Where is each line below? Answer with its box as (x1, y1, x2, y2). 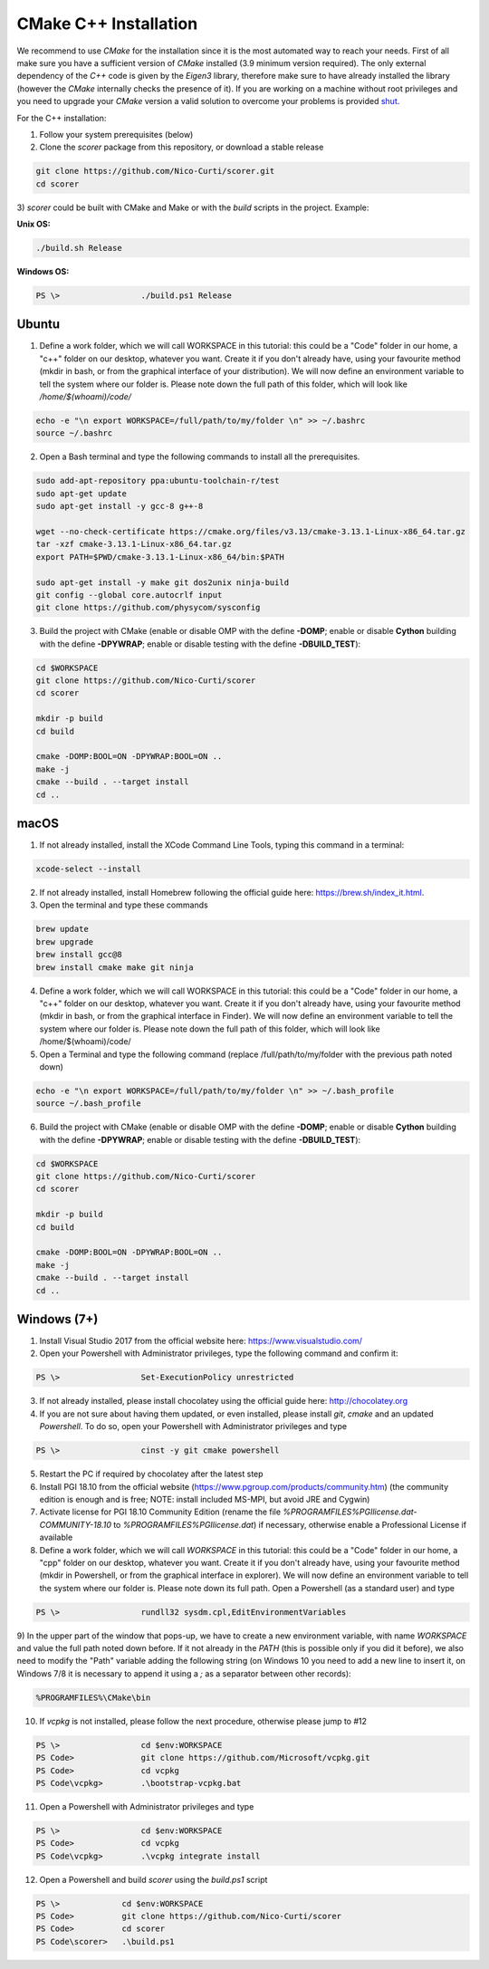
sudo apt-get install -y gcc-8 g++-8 (35, 501, 204, 512)
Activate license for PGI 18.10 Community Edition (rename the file (39, 1506, 281, 1517)
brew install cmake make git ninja (35, 962, 194, 973)
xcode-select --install (35, 864, 142, 874)
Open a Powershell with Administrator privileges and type (39, 1801, 254, 1811)
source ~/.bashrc (35, 428, 113, 438)
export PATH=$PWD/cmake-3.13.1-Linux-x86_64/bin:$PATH (35, 552, 284, 562)
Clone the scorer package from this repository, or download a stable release (39, 141, 324, 153)
